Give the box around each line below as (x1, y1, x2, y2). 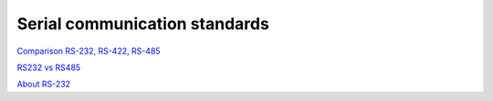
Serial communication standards (16, 14, 269, 34)
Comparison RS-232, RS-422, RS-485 (16, 45, 161, 56)
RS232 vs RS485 (16, 62, 81, 73)
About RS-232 (16, 78, 71, 90)
